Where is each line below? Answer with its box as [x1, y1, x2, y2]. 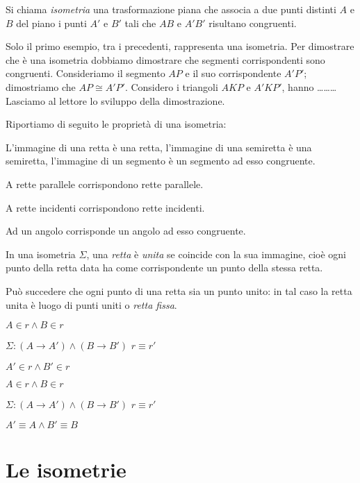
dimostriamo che [6, 79, 76, 94]
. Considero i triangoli [124, 79, 218, 94]
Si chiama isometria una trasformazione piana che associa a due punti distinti [6, 2, 336, 16]
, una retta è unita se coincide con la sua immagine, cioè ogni [86, 246, 346, 261]
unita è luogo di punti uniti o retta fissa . [6, 297, 177, 312]
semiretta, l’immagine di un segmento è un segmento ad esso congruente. [6, 153, 316, 168]
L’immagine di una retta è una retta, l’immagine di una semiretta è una [6, 139, 312, 154]
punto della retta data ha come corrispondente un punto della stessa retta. [6, 260, 323, 275]
